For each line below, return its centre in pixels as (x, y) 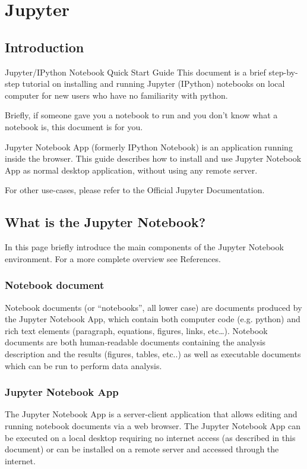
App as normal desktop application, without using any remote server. (131, 170)
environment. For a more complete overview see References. (113, 258)
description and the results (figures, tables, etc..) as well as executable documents (153, 353)
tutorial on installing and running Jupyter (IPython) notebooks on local (153, 84)
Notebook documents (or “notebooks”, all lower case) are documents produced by (153, 307)
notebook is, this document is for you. (74, 126)
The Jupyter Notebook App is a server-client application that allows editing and (151, 414)
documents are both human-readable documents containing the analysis (135, 342)
